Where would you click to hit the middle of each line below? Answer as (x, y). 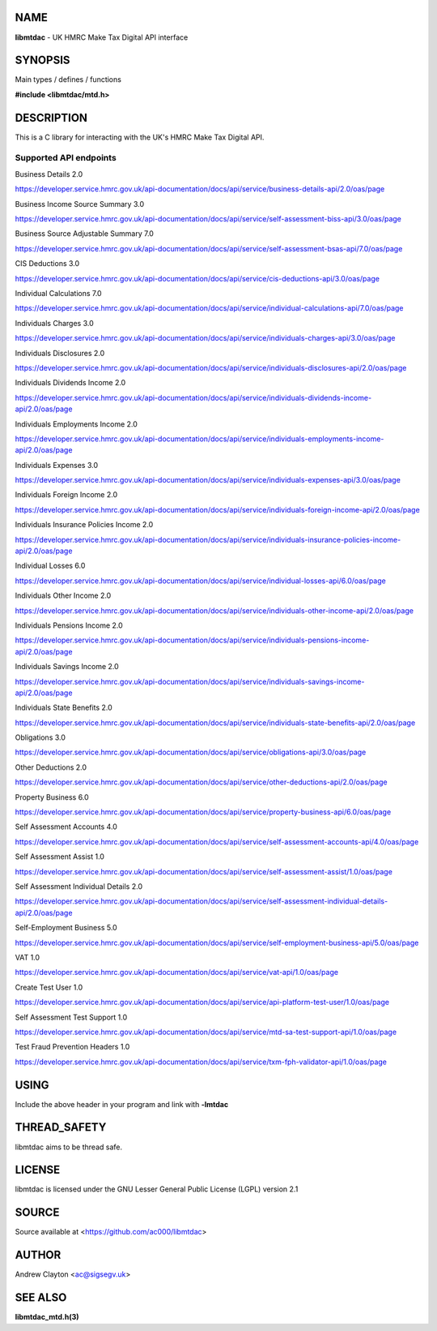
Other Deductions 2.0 (51, 767)
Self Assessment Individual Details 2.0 (79, 887)
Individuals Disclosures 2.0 (60, 353)
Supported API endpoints (66, 158)
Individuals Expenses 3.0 (57, 465)
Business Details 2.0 (49, 174)
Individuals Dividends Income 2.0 (70, 383)
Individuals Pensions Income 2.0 (69, 625)
